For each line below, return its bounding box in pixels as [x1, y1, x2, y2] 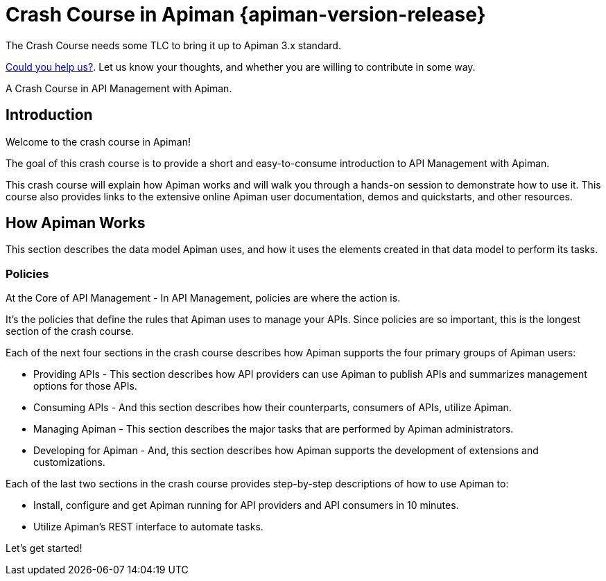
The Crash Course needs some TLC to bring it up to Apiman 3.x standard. [6, 39, 341, 51]
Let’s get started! [6, 542, 83, 555]
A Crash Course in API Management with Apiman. [6, 82, 232, 94]
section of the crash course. [6, 325, 134, 338]
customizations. [33, 456, 105, 469]
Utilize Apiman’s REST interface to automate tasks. [33, 521, 263, 533]
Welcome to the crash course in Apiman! [6, 135, 191, 148]
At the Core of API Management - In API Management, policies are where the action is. [6, 292, 401, 304]
